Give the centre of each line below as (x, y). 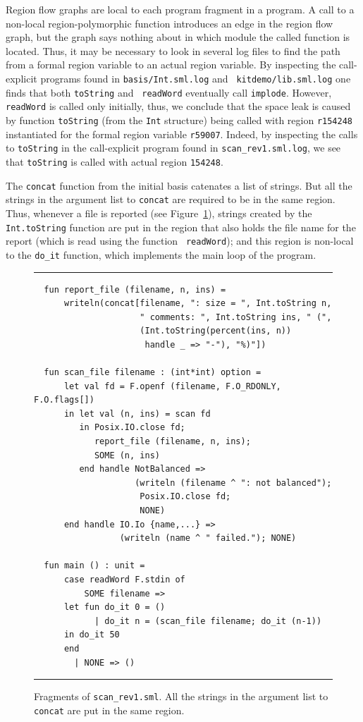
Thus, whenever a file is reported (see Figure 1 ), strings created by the (159, 213)
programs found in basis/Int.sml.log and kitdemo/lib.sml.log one (196, 78)
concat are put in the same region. (109, 710)
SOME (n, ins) (127, 455)
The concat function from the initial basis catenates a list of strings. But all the (179, 185)
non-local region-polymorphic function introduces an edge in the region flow (170, 23)
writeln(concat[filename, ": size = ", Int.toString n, (198, 304)
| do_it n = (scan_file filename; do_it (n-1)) (208, 621)
